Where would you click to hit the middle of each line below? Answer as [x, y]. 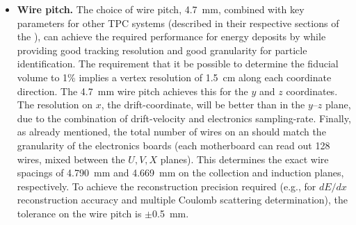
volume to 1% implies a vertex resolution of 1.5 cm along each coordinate [174, 77]
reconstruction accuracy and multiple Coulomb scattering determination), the [182, 200]
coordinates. [312, 91]
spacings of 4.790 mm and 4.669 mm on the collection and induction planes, [180, 173]
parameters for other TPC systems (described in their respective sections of [178, 23]
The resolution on [55, 105]
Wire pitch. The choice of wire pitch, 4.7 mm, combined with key [161, 9]
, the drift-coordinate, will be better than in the [203, 105]
